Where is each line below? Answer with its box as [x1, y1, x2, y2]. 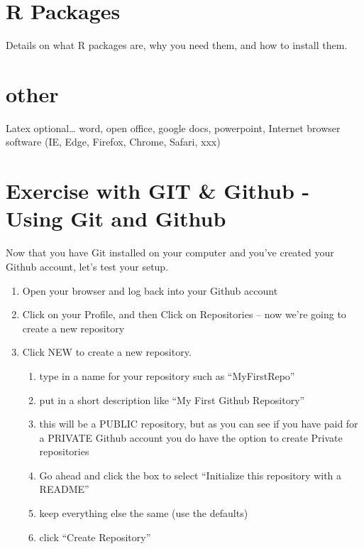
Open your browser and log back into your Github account [22, 283, 278, 298]
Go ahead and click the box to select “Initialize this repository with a [39, 467, 342, 482]
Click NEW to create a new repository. [22, 344, 192, 359]
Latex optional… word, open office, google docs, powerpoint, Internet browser [6, 120, 341, 135]
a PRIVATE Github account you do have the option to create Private [39, 430, 343, 445]
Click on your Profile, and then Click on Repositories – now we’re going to [22, 307, 346, 322]
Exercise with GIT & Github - [6, 176, 310, 205]
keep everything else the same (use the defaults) [39, 506, 248, 521]
